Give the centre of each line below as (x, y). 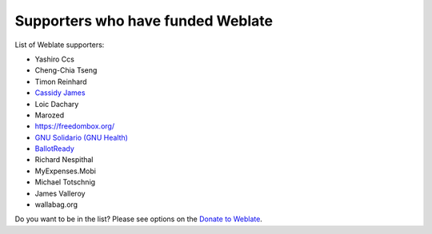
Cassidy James (60, 93)
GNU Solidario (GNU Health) (81, 137)
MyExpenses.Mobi (65, 171)
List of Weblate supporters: (60, 45)
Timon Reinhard (61, 81)
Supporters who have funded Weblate (144, 21)
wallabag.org (56, 204)
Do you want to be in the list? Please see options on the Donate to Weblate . (139, 219)
